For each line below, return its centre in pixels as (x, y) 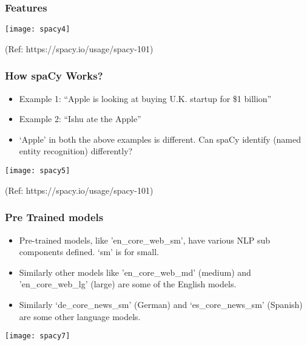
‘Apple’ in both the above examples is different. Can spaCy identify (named (160, 139)
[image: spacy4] (38, 29)
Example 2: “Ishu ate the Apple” (80, 119)
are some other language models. (80, 316)
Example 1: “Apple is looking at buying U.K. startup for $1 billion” (145, 98)
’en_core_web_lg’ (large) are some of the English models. (128, 284)
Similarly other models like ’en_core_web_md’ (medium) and (135, 272)
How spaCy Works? (54, 76)
